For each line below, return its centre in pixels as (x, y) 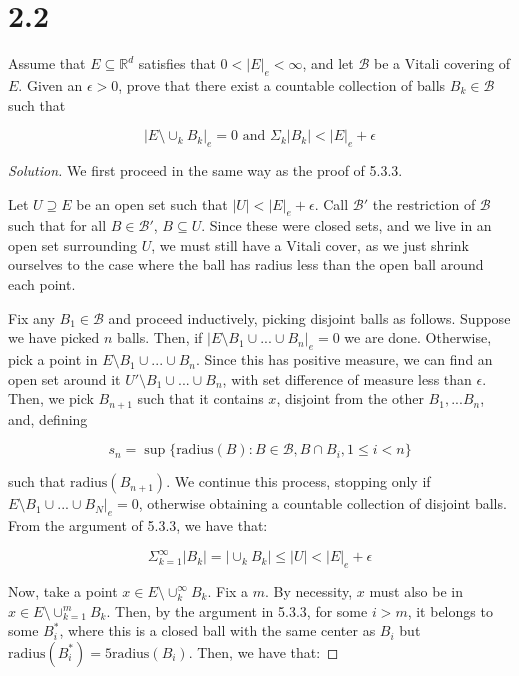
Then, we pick (51, 398)
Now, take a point (63, 590)
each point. (42, 284)
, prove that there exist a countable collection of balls (282, 84)
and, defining (48, 418)
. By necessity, (309, 590)
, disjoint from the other (350, 398)
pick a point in (53, 359)
